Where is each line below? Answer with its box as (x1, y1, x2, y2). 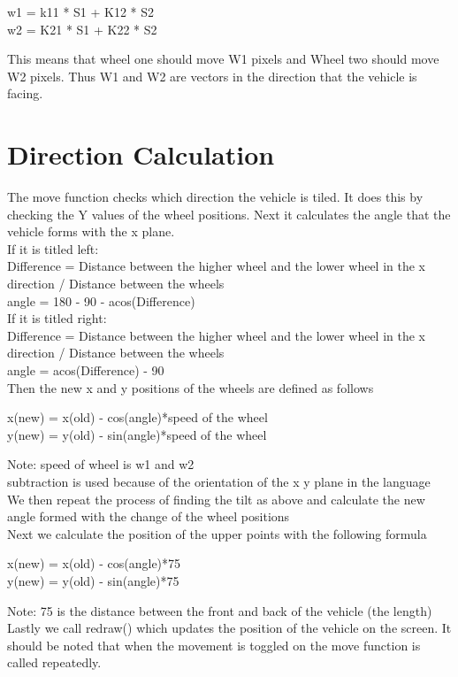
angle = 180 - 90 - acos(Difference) (7, 291, 195, 310)
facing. (7, 84, 43, 103)
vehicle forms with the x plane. (7, 222, 175, 241)
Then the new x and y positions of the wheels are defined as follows (7, 378, 374, 396)
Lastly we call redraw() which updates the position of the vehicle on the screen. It (7, 619, 452, 637)
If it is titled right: (7, 309, 107, 327)
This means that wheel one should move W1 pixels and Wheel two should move (7, 50, 439, 68)
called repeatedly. (7, 653, 102, 672)
